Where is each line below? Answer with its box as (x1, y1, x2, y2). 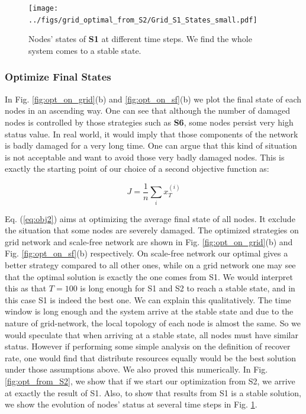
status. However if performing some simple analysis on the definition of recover (5, 340, 291, 352)
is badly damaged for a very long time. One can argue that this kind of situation (5, 139, 297, 152)
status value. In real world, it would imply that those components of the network (5, 127, 298, 140)
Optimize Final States (5, 69, 111, 84)
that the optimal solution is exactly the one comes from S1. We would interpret (5, 270, 293, 283)
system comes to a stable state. (28, 44, 141, 56)
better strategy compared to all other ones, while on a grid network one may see (5, 259, 296, 271)
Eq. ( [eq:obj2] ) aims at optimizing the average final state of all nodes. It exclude (5, 212, 295, 224)
